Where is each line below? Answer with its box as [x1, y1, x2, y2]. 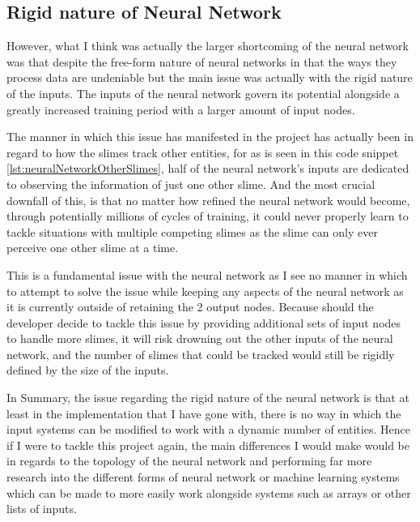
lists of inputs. [6, 500, 77, 517]
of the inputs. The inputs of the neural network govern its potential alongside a [6, 84, 400, 101]
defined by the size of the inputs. [6, 362, 169, 379]
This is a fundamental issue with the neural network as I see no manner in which [6, 266, 408, 283]
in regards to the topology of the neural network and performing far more [6, 452, 372, 469]
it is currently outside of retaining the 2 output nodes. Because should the [6, 298, 374, 315]
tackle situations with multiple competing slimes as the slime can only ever [6, 223, 378, 240]
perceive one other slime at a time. [6, 239, 179, 256]
